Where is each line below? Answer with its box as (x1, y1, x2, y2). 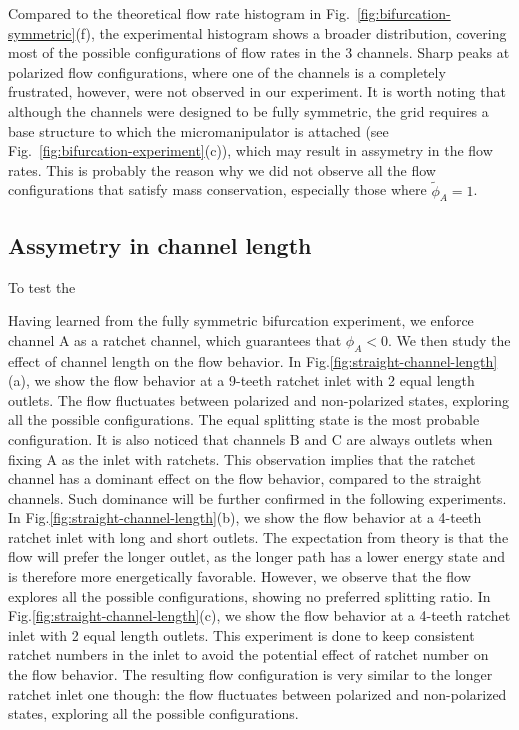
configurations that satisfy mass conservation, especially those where (8, 179, 427, 200)
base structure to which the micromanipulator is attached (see (8, 120, 389, 141)
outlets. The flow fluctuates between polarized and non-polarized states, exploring (8, 389, 509, 410)
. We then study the (387, 329, 511, 350)
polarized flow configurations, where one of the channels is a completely (8, 61, 446, 82)
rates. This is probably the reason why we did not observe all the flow (8, 159, 436, 180)
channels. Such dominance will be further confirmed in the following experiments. (8, 487, 507, 508)
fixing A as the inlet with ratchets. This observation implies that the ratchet (8, 448, 476, 469)
